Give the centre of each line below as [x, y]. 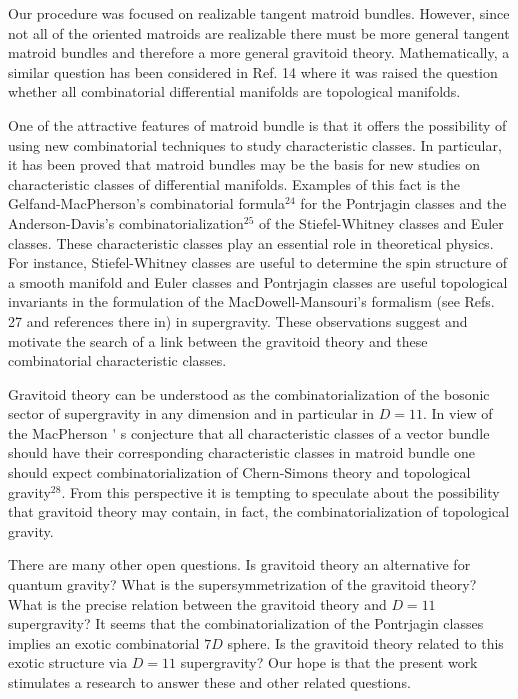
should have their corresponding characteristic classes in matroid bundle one [241, 452]
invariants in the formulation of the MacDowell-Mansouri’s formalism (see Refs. [251, 301]
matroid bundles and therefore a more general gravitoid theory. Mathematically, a [259, 52]
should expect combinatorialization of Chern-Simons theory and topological [239, 472]
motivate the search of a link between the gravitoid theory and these [218, 340]
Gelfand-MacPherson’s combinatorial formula [147, 203]
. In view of [457, 413]
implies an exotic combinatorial [104, 642]
